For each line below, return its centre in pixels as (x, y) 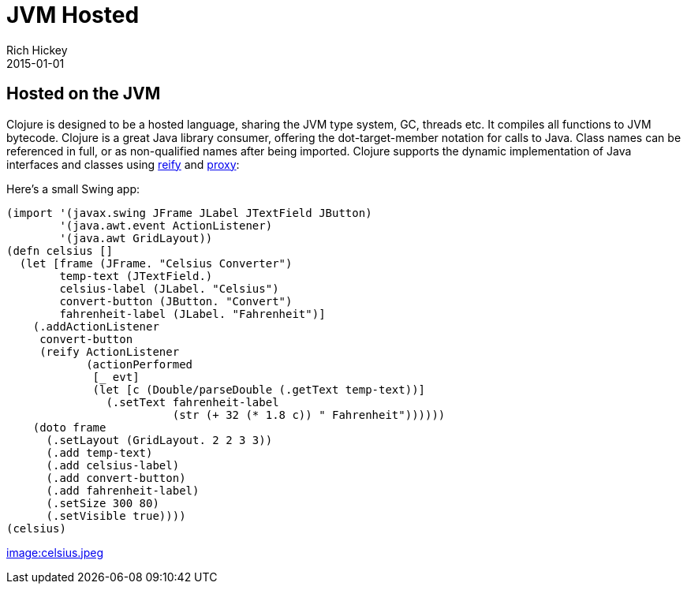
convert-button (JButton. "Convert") (176, 301)
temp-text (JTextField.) (136, 276)
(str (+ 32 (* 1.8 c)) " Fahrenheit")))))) (309, 414)
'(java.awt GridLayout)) (136, 238)
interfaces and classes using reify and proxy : (123, 164)
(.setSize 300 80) (103, 503)
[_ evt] (116, 377)
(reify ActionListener (110, 351)
